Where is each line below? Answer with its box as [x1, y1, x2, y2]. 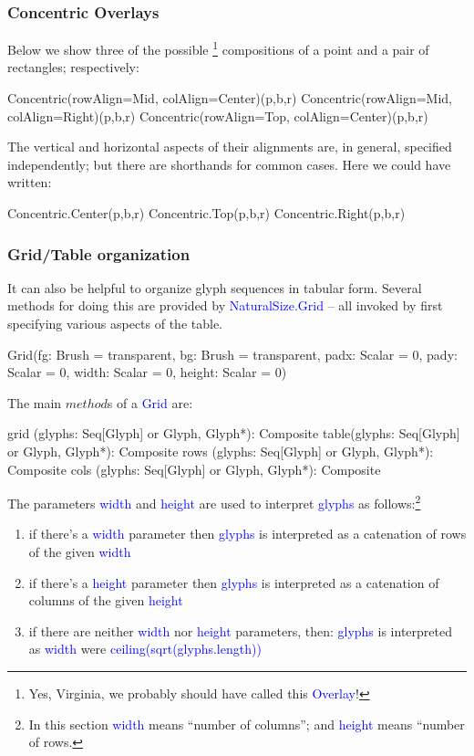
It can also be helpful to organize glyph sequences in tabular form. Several [7, 278, 422, 297]
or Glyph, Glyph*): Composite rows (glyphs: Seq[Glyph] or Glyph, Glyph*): [7, 442, 434, 460]
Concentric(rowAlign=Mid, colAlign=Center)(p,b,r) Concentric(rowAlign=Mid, [7, 89, 452, 108]
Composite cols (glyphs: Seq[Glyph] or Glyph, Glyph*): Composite [7, 459, 381, 478]
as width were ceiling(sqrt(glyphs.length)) [28, 639, 262, 658]
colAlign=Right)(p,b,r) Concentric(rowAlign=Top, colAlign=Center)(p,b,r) [7, 106, 428, 125]
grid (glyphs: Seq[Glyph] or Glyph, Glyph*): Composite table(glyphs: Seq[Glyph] [7, 424, 460, 443]
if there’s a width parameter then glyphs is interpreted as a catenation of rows [28, 524, 467, 543]
